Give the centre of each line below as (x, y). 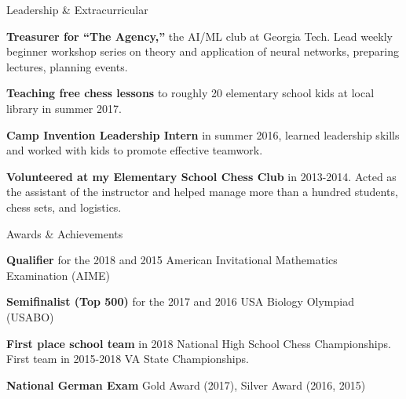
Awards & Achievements (65, 233)
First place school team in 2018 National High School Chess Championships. (199, 343)
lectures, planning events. (67, 66)
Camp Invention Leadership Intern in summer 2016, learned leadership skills (203, 134)
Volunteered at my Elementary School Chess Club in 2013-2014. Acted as (201, 176)
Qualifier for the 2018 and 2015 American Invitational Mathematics (172, 260)
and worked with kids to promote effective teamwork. (135, 150)
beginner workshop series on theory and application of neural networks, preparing (203, 51)
